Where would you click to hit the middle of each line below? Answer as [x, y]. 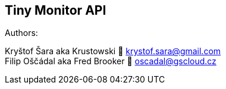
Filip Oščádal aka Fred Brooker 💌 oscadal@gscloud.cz [111, 61]
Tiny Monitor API [56, 10]
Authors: [21, 33]
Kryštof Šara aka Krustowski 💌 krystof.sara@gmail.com [113, 51]
